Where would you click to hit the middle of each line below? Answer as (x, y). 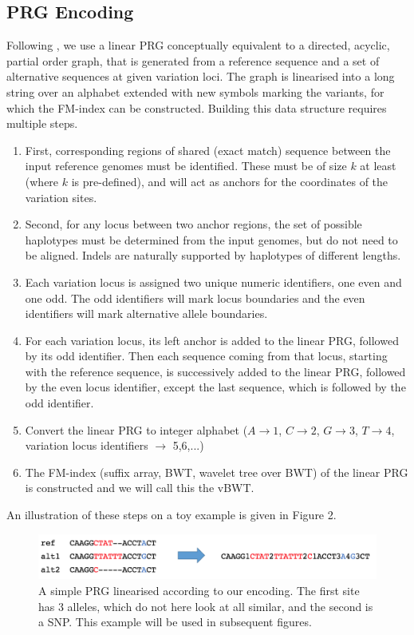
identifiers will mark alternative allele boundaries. (146, 314)
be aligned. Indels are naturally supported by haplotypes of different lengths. (213, 255)
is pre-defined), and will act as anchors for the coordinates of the (230, 181)
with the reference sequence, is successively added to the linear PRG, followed (215, 371)
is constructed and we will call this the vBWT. (140, 488)
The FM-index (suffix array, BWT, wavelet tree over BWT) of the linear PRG (217, 472)
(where (42, 181)
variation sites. (61, 197)
